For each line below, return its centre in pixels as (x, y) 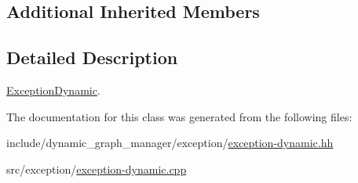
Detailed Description (92, 57)
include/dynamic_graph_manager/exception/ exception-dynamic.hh (170, 143)
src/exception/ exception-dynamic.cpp (97, 169)
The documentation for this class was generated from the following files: (179, 116)
